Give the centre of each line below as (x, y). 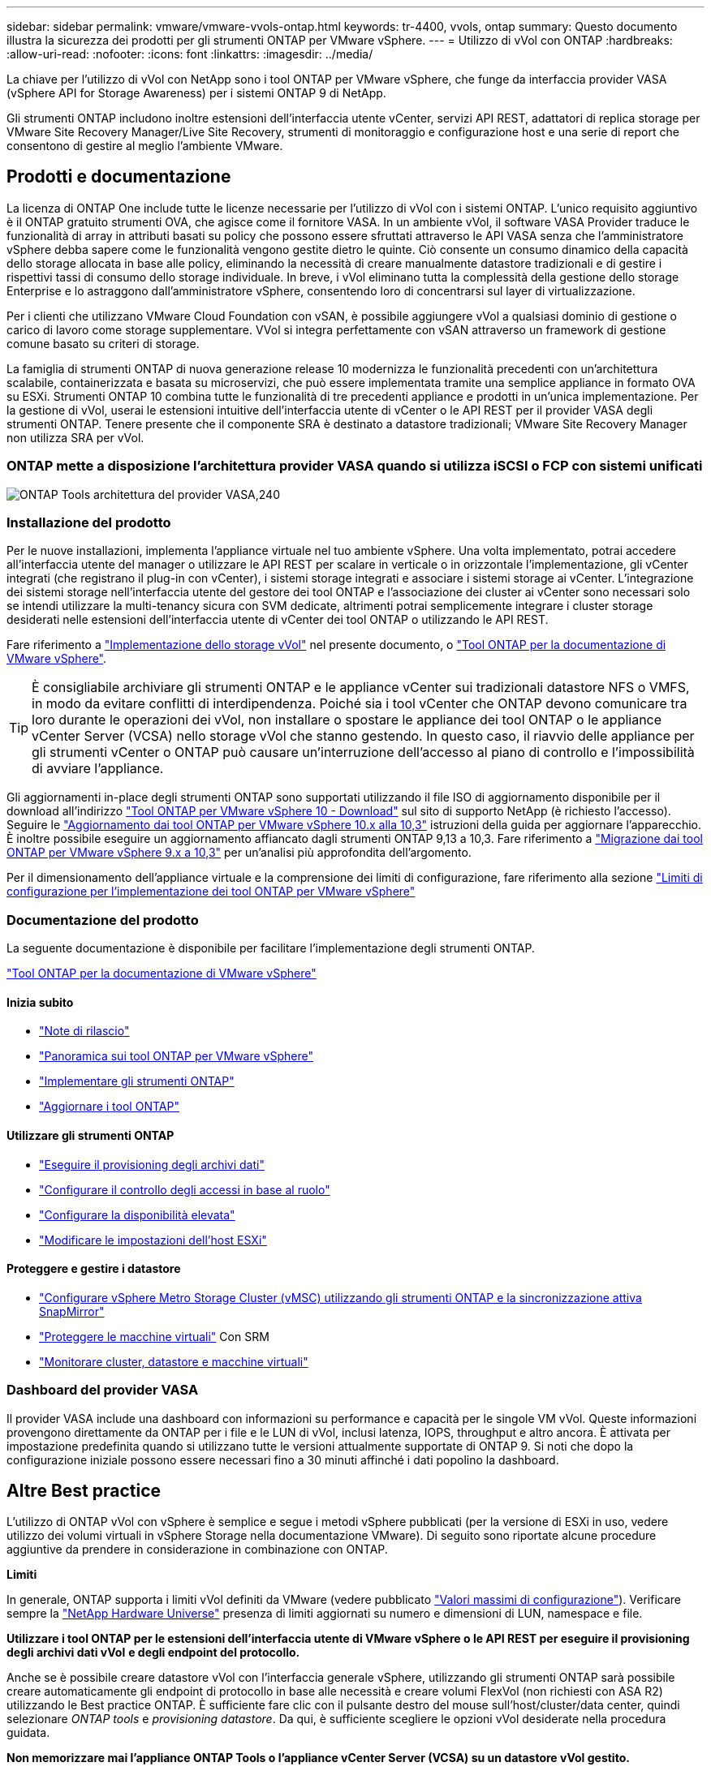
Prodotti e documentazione (119, 177)
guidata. (28, 1733)
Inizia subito (40, 1002)
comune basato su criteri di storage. (103, 343)
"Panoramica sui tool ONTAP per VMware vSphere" (176, 1056)
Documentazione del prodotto (103, 920)
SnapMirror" (72, 1311)
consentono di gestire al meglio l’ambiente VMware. (145, 146)
